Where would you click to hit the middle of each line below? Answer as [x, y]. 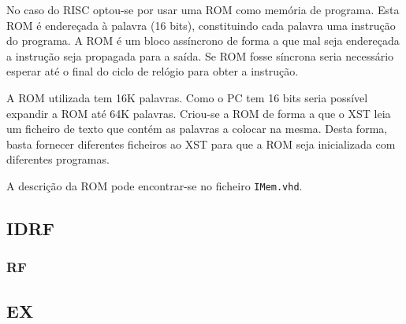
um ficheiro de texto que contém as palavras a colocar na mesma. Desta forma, [197, 129]
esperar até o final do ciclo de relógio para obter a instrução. [153, 71]
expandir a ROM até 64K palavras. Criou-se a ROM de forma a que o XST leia [199, 113]
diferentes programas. [58, 159]
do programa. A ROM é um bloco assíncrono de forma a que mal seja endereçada [203, 40]
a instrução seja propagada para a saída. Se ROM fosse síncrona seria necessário [200, 55]
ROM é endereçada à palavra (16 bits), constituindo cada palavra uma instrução [201, 25]
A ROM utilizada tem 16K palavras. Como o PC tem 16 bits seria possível [187, 97]
